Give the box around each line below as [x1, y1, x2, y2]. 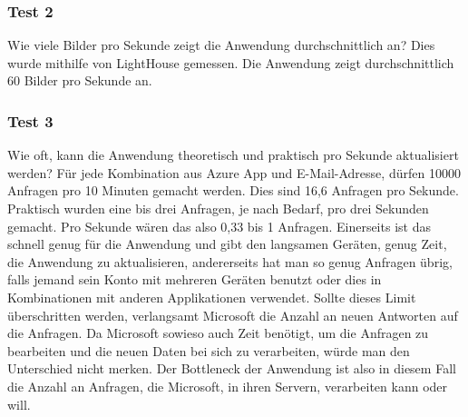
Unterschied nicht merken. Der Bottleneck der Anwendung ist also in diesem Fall [7, 359, 456, 378]
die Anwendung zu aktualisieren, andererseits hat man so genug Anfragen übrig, [7, 252, 453, 271]
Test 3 [7, 109, 54, 132]
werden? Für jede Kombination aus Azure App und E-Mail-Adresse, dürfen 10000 [7, 163, 461, 182]
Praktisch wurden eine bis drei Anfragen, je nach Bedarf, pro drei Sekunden [7, 199, 429, 217]
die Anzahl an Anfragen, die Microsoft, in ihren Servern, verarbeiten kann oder [7, 376, 448, 395]
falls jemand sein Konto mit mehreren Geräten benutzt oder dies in [7, 270, 382, 289]
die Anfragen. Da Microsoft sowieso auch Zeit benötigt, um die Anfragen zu [7, 323, 429, 343]
